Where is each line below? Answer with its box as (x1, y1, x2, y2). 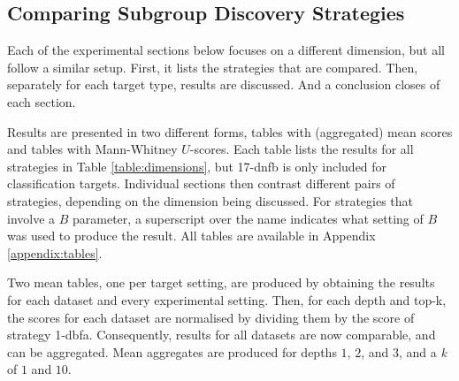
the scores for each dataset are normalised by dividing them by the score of (7, 308, 415, 326)
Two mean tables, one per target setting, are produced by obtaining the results (7, 273, 435, 292)
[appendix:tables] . (7, 243, 103, 262)
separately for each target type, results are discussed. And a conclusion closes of (7, 75, 440, 94)
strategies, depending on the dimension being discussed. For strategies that (7, 191, 414, 210)
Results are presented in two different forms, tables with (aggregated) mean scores (7, 122, 453, 141)
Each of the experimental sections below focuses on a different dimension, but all (7, 41, 445, 59)
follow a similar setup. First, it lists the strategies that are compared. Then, (7, 57, 418, 76)
